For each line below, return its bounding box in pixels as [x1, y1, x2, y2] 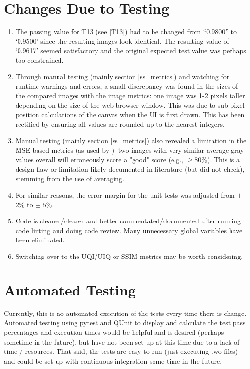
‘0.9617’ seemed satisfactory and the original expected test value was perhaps [15, 45, 246, 55]
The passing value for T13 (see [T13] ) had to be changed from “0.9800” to [15, 26, 237, 37]
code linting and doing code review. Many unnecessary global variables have [15, 225, 243, 235]
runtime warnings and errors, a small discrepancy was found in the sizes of [15, 81, 238, 91]
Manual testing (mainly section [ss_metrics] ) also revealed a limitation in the [15, 135, 247, 146]
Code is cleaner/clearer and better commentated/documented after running [15, 216, 241, 226]
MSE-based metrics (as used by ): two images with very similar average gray [15, 145, 244, 155]
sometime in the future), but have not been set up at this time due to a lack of [4, 336, 240, 347]
